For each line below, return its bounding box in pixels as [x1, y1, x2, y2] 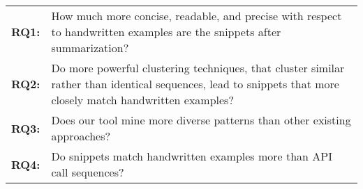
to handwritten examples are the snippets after [51, 24, 281, 40]
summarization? [51, 40, 129, 56]
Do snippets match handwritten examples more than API [51, 148, 333, 164]
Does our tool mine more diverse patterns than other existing [51, 112, 351, 128]
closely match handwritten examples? [51, 92, 234, 108]
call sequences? [51, 164, 124, 180]
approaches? [51, 128, 111, 144]
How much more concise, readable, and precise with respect [51, 8, 342, 24]
